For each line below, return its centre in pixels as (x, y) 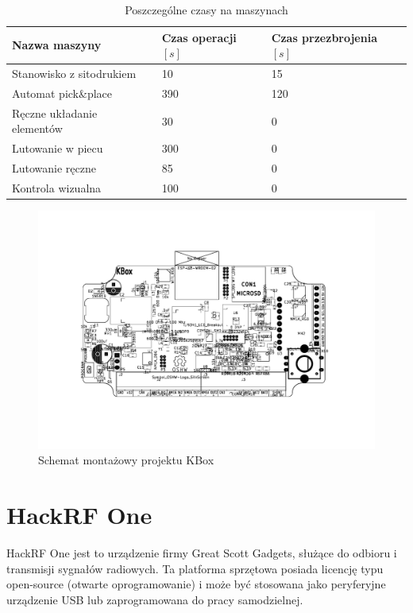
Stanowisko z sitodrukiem (74, 74)
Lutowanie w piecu (58, 148)
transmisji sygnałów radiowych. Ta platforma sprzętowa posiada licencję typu (195, 568)
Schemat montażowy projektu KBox (126, 460)
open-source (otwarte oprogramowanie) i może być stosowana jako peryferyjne (196, 584)
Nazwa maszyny (57, 45)
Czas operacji (199, 37)
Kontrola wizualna (57, 187)
